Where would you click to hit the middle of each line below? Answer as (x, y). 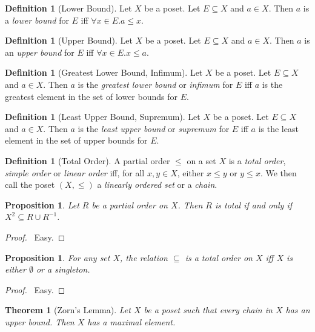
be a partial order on (130, 204)
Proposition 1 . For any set (58, 257)
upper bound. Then (40, 321)
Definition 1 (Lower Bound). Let (68, 8)
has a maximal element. (131, 321)
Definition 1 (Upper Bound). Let (69, 40)
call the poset (30, 184)
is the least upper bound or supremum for (154, 128)
